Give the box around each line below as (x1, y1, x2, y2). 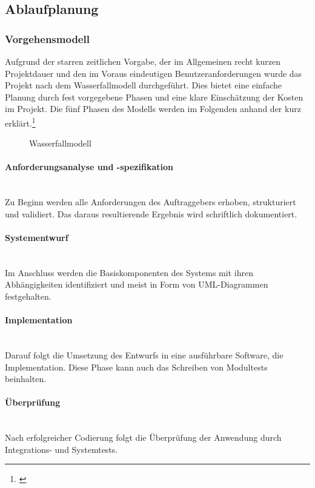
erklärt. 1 (5, 114, 36, 129)
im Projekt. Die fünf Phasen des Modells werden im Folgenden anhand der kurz (5, 102, 301, 115)
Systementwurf (5, 231, 68, 243)
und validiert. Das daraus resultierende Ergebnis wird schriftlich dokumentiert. (5, 207, 297, 220)
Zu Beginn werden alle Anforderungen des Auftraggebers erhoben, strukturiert (5, 196, 296, 208)
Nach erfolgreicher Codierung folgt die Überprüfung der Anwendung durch (5, 431, 282, 444)
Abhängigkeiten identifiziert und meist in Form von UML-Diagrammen (5, 278, 268, 291)
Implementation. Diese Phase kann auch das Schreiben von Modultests (5, 360, 268, 373)
